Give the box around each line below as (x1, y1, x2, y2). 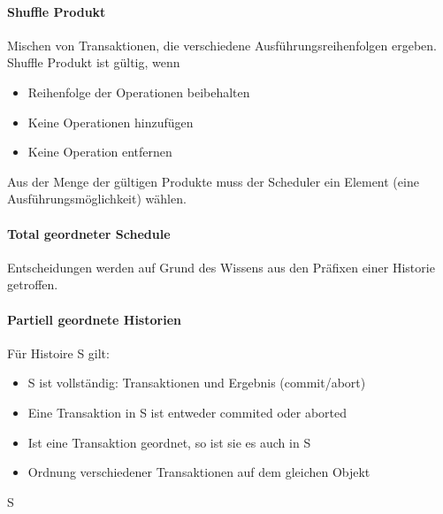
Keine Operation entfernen (27, 142, 172, 161)
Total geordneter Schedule (7, 224, 171, 242)
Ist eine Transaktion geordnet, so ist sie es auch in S (27, 433, 311, 451)
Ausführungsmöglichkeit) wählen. (7, 189, 187, 208)
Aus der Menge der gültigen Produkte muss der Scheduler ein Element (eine (7, 172, 419, 190)
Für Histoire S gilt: (7, 343, 110, 362)
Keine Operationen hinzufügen (27, 112, 194, 131)
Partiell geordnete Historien (7, 310, 181, 328)
